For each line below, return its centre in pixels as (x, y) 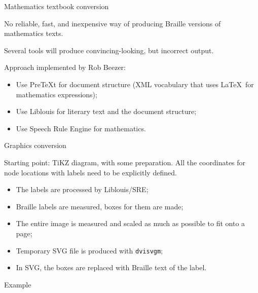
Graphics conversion (35, 145)
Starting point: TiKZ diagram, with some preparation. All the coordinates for (125, 162)
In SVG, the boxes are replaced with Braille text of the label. (111, 267)
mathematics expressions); (57, 94)
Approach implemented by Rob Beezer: (65, 67)
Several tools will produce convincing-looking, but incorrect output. (109, 50)
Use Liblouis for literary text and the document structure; (106, 111)
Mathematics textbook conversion (57, 6)
